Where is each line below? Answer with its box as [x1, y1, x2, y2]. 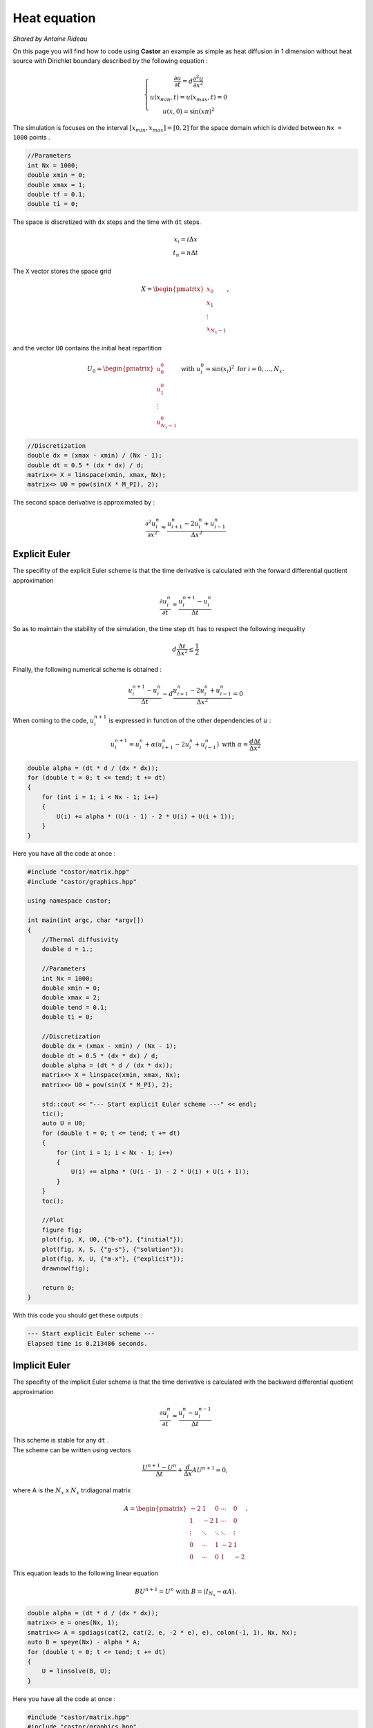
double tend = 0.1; [41, 1003, 108, 1011]
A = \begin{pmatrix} [124, 1504, 187, 1512]
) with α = [216, 740, 249, 748]
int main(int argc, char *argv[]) [27, 917, 144, 924]
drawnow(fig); [41, 1265, 90, 1272]
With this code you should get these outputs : [12, 1311, 142, 1320]
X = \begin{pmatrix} [140, 285, 204, 293]
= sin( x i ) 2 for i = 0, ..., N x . [205, 364, 285, 375]
